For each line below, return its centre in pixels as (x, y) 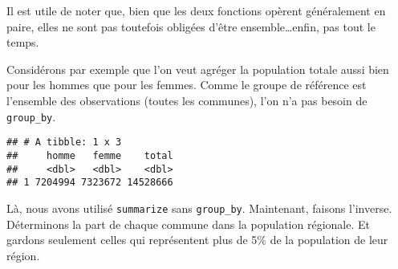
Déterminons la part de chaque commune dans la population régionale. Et (188, 224)
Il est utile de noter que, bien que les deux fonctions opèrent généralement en (196, 10)
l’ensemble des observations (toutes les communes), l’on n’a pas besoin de (187, 100)
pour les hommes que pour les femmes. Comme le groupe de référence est (187, 85)
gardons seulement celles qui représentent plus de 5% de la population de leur (197, 240)
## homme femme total (90, 155)
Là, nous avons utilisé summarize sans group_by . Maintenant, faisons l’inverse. (199, 208)
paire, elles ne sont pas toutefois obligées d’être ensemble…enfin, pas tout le (191, 26)
